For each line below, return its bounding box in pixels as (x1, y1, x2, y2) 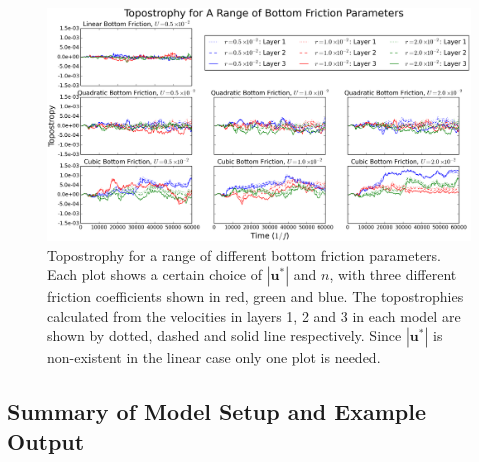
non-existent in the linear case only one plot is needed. (47, 347, 381, 368)
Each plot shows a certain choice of (47, 264, 263, 285)
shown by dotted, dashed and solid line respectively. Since (47, 325, 402, 346)
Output (7, 425, 85, 456)
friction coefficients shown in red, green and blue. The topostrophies (47, 286, 464, 307)
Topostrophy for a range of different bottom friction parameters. (47, 244, 442, 265)
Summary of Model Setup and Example (7, 396, 426, 427)
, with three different (329, 264, 457, 285)
